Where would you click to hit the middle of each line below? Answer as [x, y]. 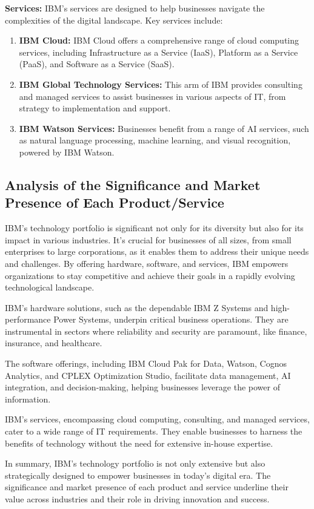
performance [28, 319]
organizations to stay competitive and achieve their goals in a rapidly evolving [150, 275]
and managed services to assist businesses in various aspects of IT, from [152, 96]
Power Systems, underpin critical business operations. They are [171, 319]
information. [28, 399]
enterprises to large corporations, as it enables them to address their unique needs [157, 251]
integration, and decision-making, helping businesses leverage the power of [142, 387]
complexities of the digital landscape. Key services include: [114, 20]
